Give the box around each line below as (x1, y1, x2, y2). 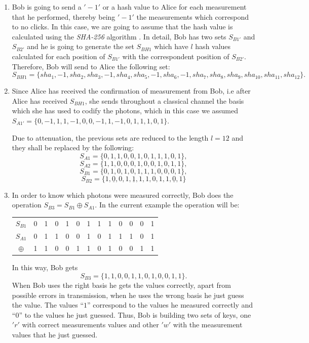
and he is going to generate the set (27, 41, 134, 52)
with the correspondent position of (122, 51, 229, 61)
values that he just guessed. (12, 329, 98, 339)
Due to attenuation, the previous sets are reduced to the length (12, 132, 209, 143)
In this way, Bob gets (12, 262, 78, 273)
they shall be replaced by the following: (12, 142, 134, 153)
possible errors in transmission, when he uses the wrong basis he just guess (12, 289, 244, 300)
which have (154, 41, 188, 52)
